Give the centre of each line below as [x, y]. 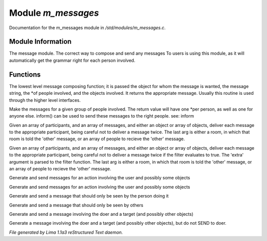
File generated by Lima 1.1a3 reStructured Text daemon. [66, 232]
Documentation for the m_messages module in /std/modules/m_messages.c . [87, 28]
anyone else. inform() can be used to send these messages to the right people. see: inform [102, 116]
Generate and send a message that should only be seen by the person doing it [89, 196]
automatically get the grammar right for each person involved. [72, 60]
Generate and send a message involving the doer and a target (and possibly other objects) [101, 214]
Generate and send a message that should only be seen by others [76, 205]
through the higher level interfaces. [45, 100]
